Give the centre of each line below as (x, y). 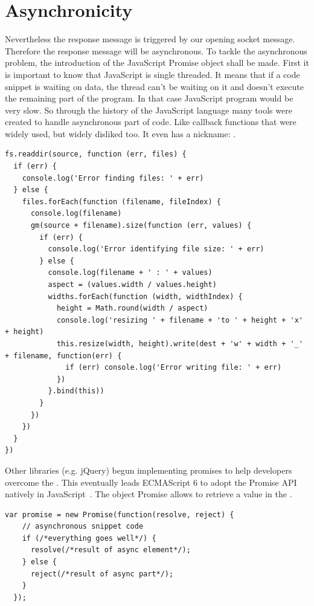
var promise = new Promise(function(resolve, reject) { (120, 514)
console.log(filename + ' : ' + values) (130, 273)
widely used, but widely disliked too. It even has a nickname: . (120, 133)
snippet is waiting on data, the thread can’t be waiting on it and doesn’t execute (154, 86)
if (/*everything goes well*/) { (89, 538)
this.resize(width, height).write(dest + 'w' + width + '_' (180, 343)
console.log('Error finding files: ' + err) (113, 178)
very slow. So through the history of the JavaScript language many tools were (149, 110)
